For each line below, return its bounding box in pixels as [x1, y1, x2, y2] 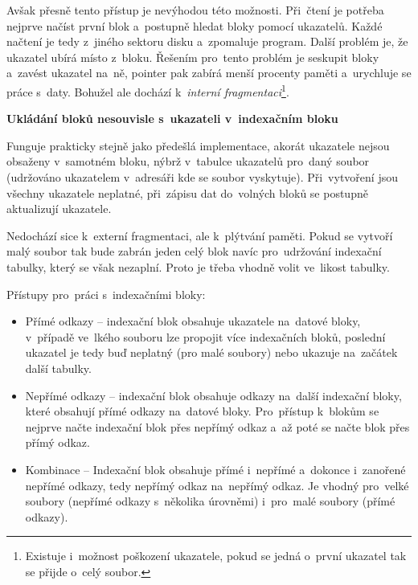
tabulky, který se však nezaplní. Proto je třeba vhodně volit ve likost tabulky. [6, 258, 390, 275]
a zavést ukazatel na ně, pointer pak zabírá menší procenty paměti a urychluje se [6, 64, 412, 81]
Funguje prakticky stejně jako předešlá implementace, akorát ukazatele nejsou [6, 137, 390, 153]
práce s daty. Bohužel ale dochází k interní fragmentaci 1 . [6, 80, 289, 100]
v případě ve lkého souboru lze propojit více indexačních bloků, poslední [25, 328, 386, 345]
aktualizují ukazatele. [6, 200, 112, 217]
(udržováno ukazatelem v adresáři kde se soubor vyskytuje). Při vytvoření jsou [6, 169, 398, 185]
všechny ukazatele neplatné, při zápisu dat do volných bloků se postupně [6, 184, 368, 201]
